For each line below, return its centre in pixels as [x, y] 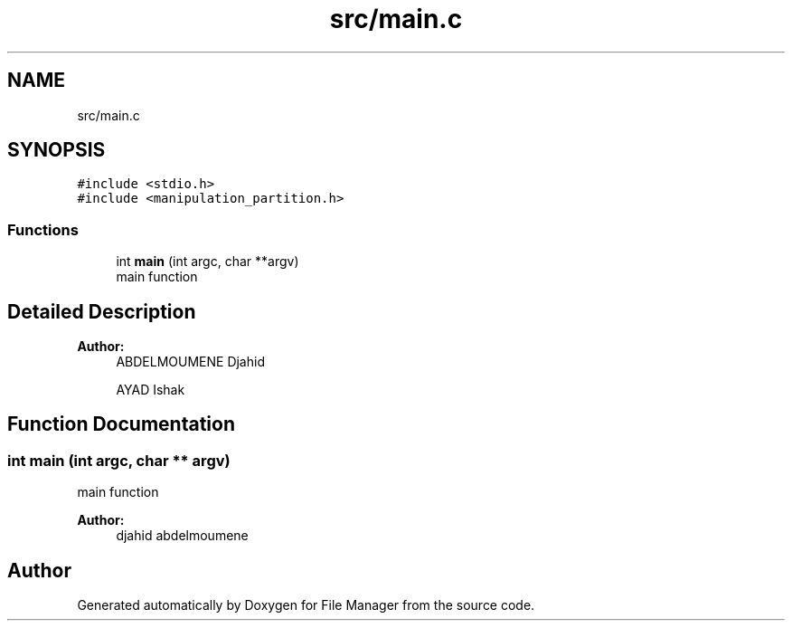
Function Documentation [121, 424]
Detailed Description [102, 311]
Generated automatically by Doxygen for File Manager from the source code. [306, 605]
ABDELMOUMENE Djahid [190, 362]
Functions [43, 229]
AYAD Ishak [151, 390]
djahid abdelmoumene [182, 536]
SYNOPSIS [57, 150]
